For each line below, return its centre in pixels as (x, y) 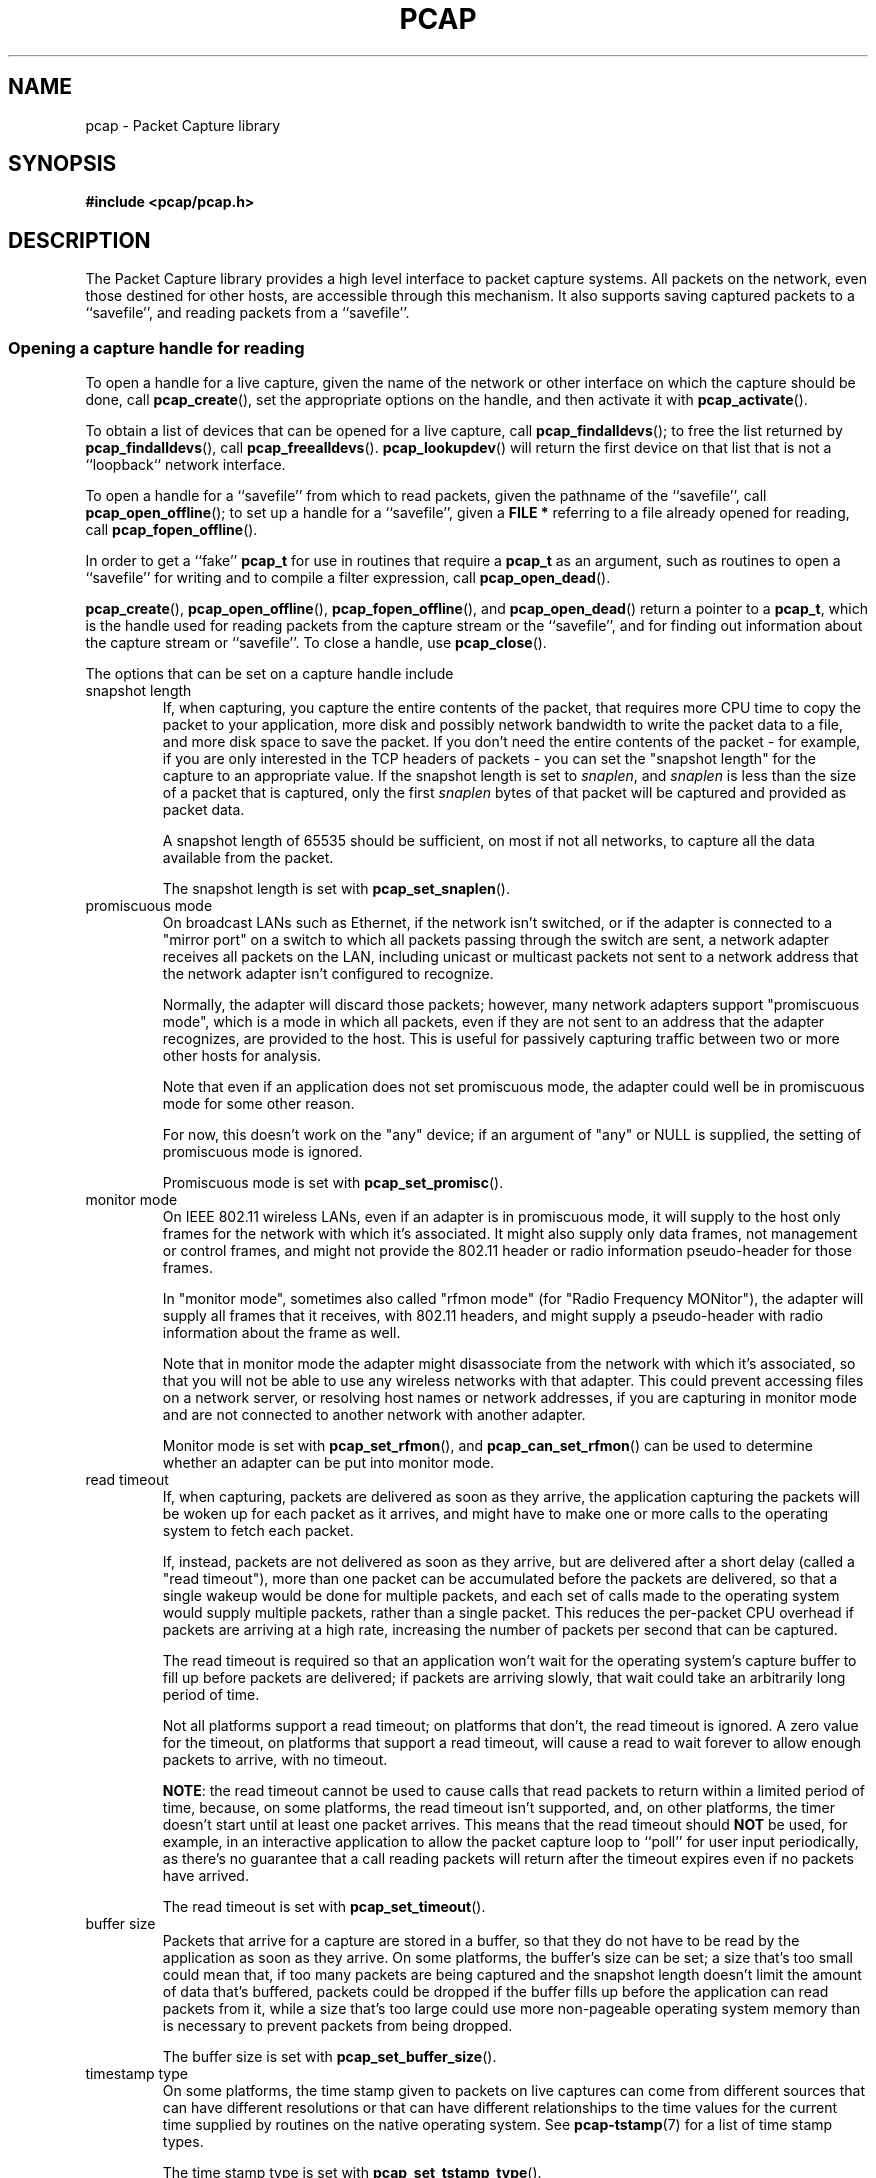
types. (183, 2142)
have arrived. (205, 1876)
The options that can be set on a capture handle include (269, 674)
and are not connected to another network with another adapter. (374, 1415)
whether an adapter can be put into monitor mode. (328, 1463)
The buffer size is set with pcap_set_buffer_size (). (329, 2057)
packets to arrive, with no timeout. (275, 1760)
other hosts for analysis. (242, 1056)
